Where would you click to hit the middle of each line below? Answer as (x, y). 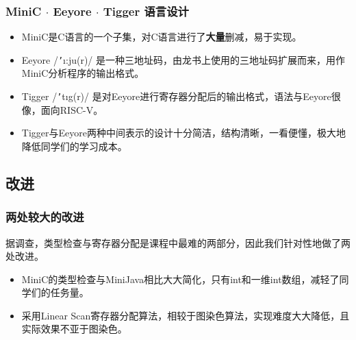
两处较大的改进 (45, 217)
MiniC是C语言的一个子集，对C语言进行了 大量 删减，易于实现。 (162, 37)
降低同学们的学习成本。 (74, 146)
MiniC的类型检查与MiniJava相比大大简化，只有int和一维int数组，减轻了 (180, 279)
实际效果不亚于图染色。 (74, 329)
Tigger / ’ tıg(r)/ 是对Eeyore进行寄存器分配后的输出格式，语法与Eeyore (176, 96)
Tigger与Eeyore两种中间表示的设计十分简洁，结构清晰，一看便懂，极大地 (183, 133)
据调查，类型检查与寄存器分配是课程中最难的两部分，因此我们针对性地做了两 (178, 242)
